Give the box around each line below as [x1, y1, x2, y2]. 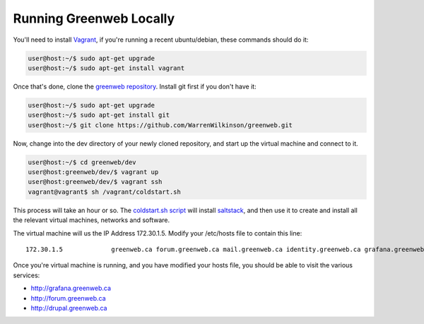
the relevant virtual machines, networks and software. [13, 216, 170, 224]
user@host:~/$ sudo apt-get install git [28, 111, 170, 120]
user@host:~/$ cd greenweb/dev [28, 158, 137, 166]
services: [13, 271, 40, 279]
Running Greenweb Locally [13, 11, 175, 26]
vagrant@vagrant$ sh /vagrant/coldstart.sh [28, 187, 182, 196]
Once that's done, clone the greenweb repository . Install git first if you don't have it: [13, 82, 257, 91]
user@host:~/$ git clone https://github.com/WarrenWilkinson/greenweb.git [28, 121, 293, 129]
